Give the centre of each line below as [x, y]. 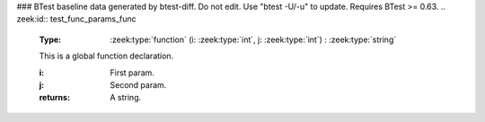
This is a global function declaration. [106, 56]
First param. [132, 73]
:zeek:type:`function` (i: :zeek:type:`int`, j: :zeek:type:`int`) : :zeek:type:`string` [253, 39]
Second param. [138, 84]
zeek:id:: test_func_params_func [76, 19]
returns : [55, 98]
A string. [126, 98]
